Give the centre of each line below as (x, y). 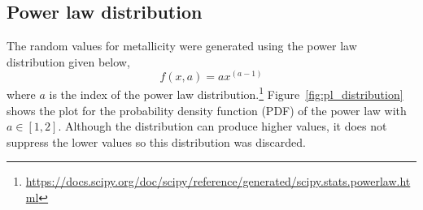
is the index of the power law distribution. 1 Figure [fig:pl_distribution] (226, 93)
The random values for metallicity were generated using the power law (182, 46)
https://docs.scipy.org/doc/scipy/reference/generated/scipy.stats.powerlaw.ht (218, 181)
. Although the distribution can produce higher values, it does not (222, 126)
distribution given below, (68, 61)
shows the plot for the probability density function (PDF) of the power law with (207, 110)
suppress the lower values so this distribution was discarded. (156, 141)
